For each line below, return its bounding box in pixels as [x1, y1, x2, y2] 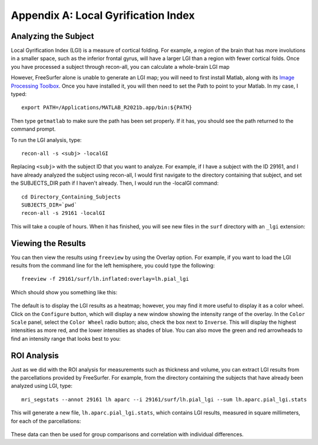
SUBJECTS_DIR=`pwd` [21, 201, 78, 208]
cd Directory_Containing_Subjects [21, 193, 121, 200]
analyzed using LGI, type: [11, 383, 73, 390]
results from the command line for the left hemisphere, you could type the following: [11, 262, 215, 269]
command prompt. [11, 125, 56, 132]
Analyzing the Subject [11, 31, 94, 41]
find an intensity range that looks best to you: [11, 335, 121, 342]
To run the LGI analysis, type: [11, 136, 82, 144]
